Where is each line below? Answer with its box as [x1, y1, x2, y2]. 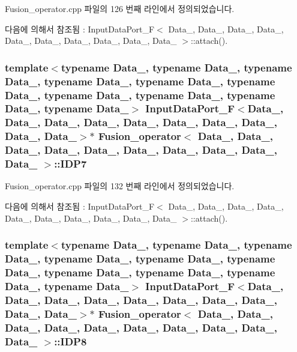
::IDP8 [54, 333, 87, 348]
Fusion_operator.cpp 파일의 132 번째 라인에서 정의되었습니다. [5, 180, 235, 192]
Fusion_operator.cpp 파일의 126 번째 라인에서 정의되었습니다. [5, 2, 235, 14]
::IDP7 [54, 156, 87, 171]
